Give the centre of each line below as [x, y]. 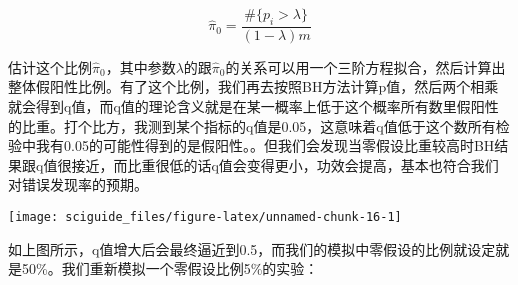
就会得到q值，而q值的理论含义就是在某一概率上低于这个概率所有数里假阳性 [253, 106]
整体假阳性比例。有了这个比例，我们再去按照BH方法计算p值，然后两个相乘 [253, 86]
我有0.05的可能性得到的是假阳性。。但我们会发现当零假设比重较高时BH [265, 145]
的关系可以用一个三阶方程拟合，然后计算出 [365, 66]
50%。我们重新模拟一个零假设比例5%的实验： [170, 268]
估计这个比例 [50, 66]
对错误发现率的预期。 [78, 184]
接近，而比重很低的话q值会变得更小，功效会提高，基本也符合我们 [285, 164]
